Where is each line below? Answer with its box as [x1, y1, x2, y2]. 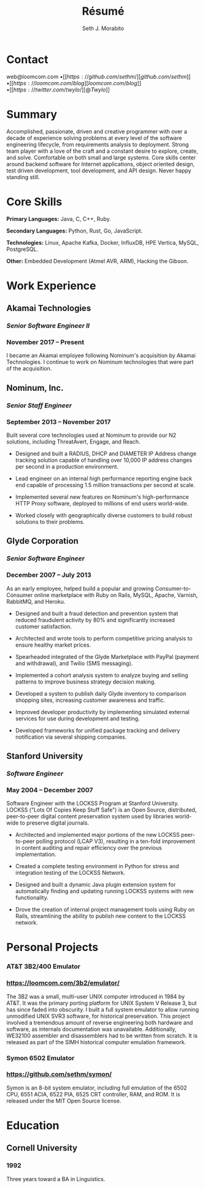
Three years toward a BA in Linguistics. [6, 1175, 106, 1182]
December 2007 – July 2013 [6, 571, 91, 579]
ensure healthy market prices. [15, 641, 91, 648]
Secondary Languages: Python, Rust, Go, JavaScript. [6, 227, 143, 234]
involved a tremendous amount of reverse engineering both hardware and [6, 1018, 193, 1026]
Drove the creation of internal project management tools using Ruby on [15, 906, 195, 914]
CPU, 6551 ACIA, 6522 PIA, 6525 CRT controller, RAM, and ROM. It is [6, 1090, 180, 1098]
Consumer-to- [155, 585, 191, 592]
